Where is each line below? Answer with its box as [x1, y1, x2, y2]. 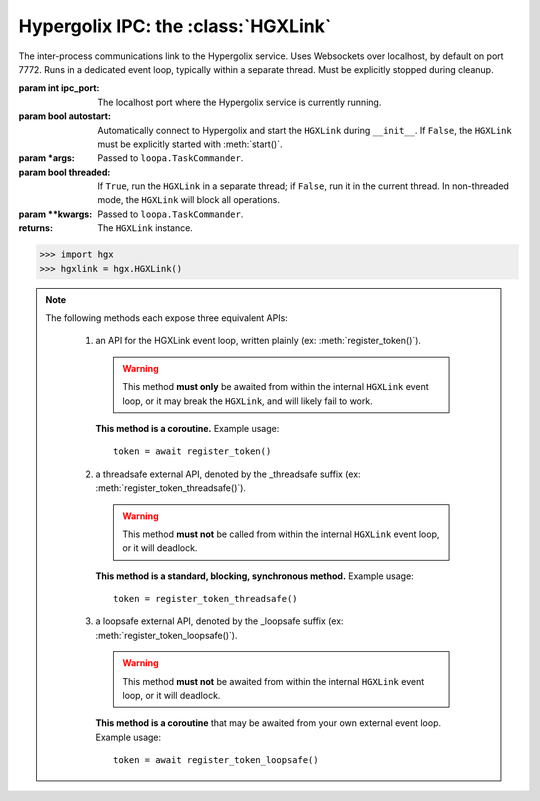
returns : [18, 222, 54, 234]
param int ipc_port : [18, 82, 100, 94]
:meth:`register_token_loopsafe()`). [95, 629, 239, 641]
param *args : [18, 152, 75, 164]
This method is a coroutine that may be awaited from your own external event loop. [95, 717, 442, 729]
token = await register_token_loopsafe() [113, 755, 319, 766]
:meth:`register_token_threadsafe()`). [95, 482, 247, 494]
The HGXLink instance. [97, 222, 194, 234]
